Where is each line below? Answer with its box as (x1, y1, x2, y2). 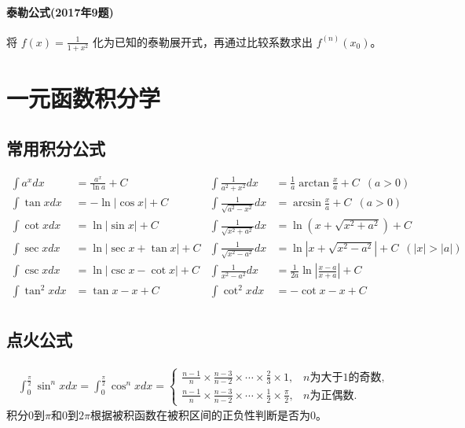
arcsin (293, 197, 321, 209)
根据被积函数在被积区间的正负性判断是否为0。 (90, 407, 327, 423)
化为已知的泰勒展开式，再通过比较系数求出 (92, 33, 313, 50)
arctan (298, 177, 330, 189)
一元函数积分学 (6, 82, 161, 114)
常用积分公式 (6, 135, 105, 160)
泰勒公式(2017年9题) (6, 3, 114, 20)
